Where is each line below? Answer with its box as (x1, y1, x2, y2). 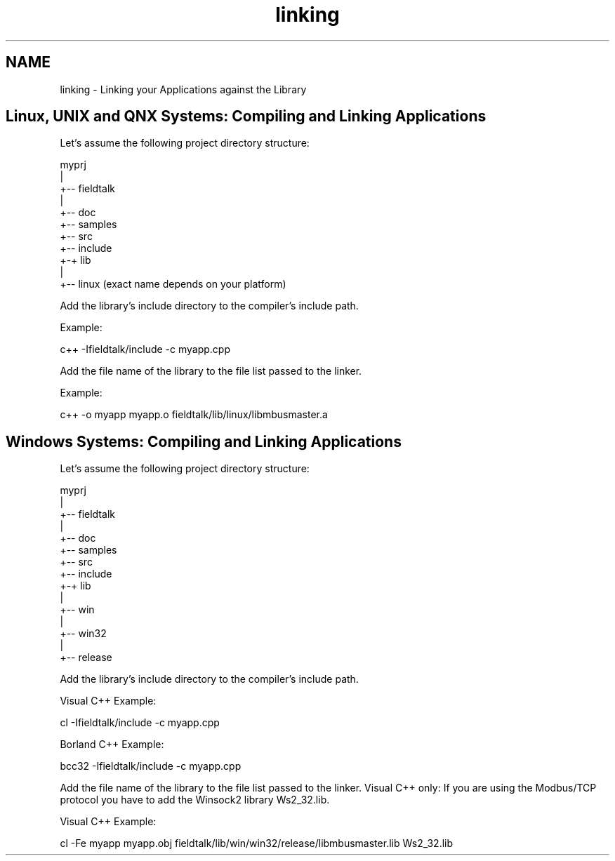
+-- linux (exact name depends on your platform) (60, 278, 286, 291)
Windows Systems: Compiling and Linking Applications (6, 432, 402, 450)
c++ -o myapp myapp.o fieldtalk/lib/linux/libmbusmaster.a (60, 408, 328, 421)
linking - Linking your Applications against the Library (60, 83, 307, 95)
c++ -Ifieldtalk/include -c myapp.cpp (60, 343, 230, 356)
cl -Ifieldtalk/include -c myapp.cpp (60, 716, 220, 729)
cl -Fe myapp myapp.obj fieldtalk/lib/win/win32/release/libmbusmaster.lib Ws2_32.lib (60, 837, 454, 850)
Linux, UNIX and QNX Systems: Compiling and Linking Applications (6, 107, 487, 126)
